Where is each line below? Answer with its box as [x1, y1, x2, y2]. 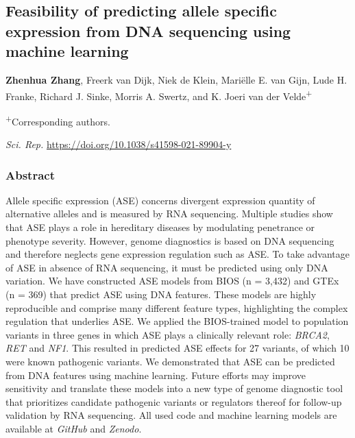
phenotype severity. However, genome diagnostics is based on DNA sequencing [5, 233, 334, 247]
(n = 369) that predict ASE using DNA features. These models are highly [5, 287, 317, 302]
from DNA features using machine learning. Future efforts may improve [5, 367, 306, 382]
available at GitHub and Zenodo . [5, 421, 142, 435]
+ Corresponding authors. [5, 112, 110, 128]
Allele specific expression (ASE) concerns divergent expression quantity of [5, 193, 315, 207]
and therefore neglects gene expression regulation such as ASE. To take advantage [5, 247, 350, 261]
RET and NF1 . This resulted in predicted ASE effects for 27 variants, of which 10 [5, 341, 350, 355]
